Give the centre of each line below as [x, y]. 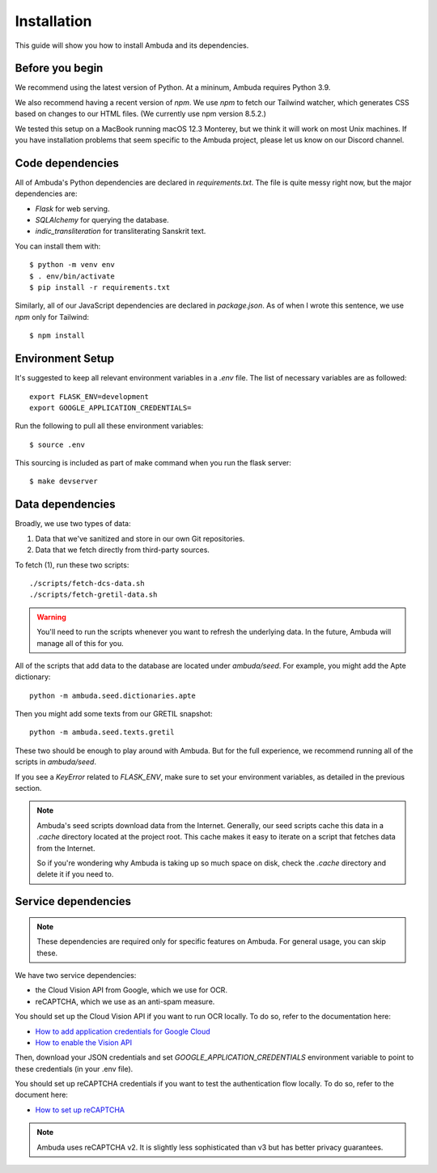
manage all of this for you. [81, 643]
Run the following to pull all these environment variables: [109, 426]
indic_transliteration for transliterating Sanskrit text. [121, 232]
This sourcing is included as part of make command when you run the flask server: [153, 463]
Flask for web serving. [72, 208]
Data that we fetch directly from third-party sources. [123, 550]
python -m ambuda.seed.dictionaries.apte [112, 695]
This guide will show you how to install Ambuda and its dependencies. [132, 45]
